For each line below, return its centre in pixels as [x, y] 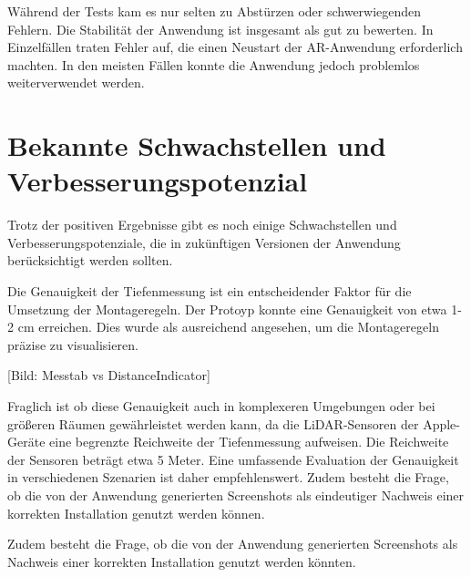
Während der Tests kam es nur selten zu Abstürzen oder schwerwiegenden [215, 11]
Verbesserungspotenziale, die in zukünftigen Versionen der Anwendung [204, 242]
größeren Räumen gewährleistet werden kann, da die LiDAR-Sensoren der [213, 423]
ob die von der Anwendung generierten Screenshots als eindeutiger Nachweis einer [236, 495]
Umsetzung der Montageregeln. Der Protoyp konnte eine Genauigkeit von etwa [227, 309]
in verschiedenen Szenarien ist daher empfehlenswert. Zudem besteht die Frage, [228, 477]
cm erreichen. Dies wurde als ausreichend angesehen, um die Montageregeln [228, 327]
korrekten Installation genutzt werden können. [136, 513]
